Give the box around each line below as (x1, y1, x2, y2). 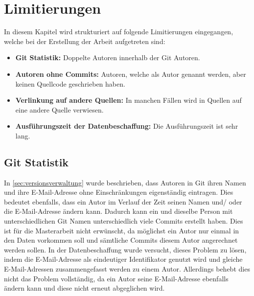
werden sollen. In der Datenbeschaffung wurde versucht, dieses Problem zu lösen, (4, 244, 247, 254)
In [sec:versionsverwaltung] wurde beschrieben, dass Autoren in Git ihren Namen (4, 177, 246, 187)
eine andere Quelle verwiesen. (15, 104, 104, 114)
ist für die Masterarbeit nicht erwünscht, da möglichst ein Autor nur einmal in (4, 225, 239, 235)
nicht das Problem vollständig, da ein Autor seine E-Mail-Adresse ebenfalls (4, 273, 229, 283)
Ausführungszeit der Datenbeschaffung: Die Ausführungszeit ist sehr (15, 121, 238, 131)
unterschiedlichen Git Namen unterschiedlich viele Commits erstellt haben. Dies (4, 216, 243, 226)
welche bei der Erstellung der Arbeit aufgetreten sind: (4, 36, 165, 46)
